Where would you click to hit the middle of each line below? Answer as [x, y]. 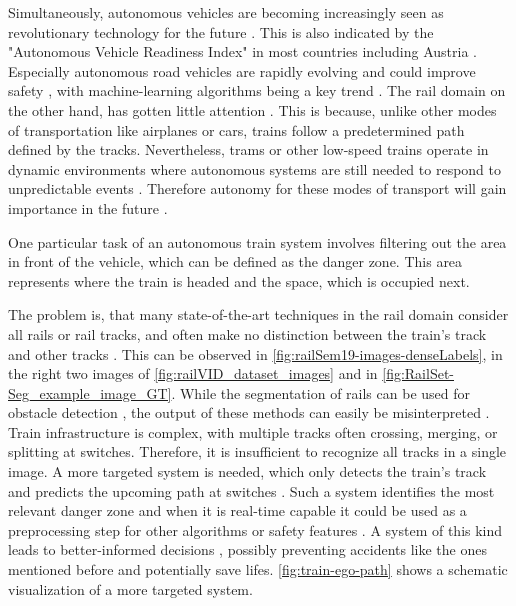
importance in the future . [88, 207]
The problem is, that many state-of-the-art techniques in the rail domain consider [258, 314]
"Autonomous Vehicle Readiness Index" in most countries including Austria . [242, 51]
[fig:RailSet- [418, 373]
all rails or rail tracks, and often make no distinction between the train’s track [247, 333]
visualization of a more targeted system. [130, 588]
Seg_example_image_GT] [90, 392]
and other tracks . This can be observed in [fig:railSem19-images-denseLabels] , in [255, 353]
